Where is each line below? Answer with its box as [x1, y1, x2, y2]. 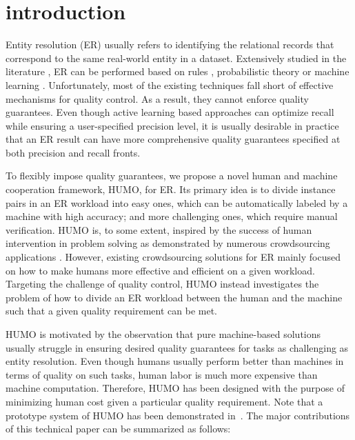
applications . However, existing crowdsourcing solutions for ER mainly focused [6, 250, 341, 264]
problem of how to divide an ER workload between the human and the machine [6, 290, 343, 304]
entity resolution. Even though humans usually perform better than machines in [6, 354, 344, 368]
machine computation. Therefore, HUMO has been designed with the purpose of [6, 381, 345, 395]
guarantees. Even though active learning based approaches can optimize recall [6, 105, 334, 119]
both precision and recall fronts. [6, 145, 141, 159]
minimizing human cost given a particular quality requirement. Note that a [6, 394, 323, 408]
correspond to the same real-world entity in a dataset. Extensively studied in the [6, 50, 347, 65]
